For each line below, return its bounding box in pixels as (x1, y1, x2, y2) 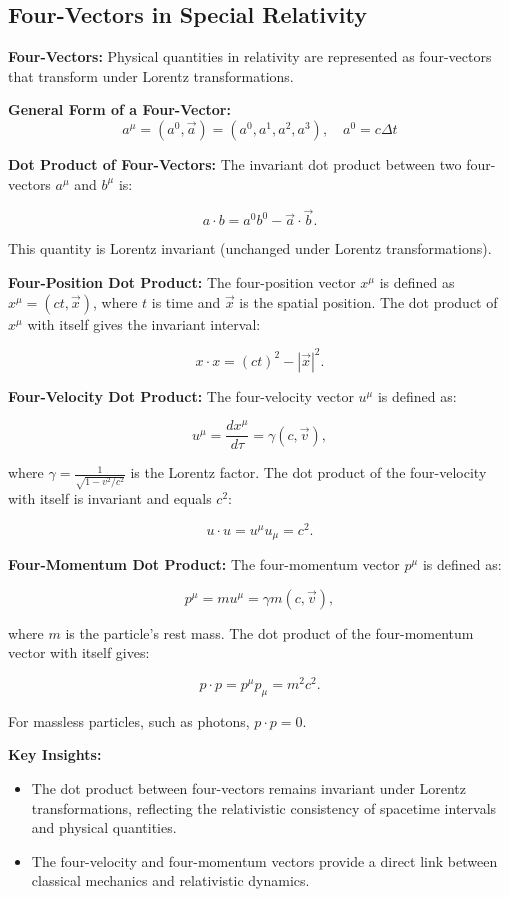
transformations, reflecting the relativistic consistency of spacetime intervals (31, 797, 497, 818)
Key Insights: (8, 744, 102, 765)
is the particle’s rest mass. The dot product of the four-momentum (65, 622, 474, 643)
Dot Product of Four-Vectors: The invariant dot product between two (8, 153, 462, 174)
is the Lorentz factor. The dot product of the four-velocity (130, 462, 487, 483)
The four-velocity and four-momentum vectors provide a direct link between (31, 850, 498, 871)
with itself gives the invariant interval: (27, 313, 261, 334)
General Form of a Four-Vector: (8, 99, 231, 120)
